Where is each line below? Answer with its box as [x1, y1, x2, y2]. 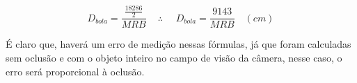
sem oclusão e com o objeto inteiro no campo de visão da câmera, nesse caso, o [6, 50, 342, 64]
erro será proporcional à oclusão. [6, 64, 145, 78]
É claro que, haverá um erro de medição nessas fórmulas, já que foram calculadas [6, 37, 351, 51]
